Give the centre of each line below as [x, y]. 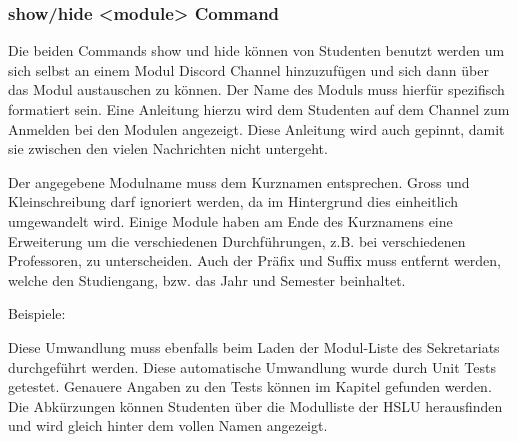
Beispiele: [37, 313]
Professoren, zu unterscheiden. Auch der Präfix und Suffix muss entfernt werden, [255, 260]
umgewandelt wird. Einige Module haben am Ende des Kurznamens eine [230, 220]
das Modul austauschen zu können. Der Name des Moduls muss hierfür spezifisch [256, 89]
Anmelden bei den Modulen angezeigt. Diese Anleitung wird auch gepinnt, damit [256, 128]
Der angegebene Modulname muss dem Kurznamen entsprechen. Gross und [239, 181]
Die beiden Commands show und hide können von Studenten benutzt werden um [256, 50]
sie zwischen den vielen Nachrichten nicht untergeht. [168, 148]
